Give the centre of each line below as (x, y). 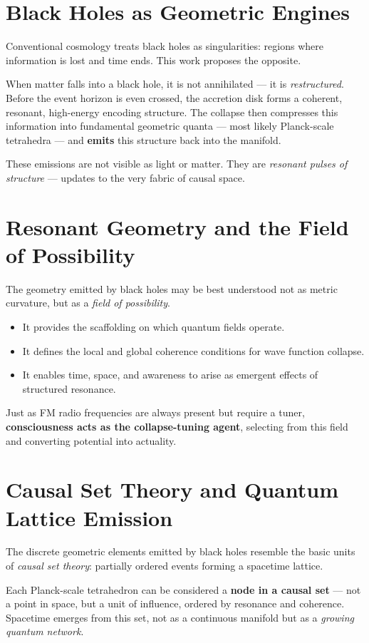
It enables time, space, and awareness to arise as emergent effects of (170, 375)
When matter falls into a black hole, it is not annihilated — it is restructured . (175, 84)
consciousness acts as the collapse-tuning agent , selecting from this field (177, 426)
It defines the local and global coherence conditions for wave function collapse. (193, 350)
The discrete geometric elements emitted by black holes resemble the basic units (181, 551)
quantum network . (45, 631)
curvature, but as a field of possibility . (88, 303)
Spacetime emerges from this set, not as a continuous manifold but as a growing (180, 617)
